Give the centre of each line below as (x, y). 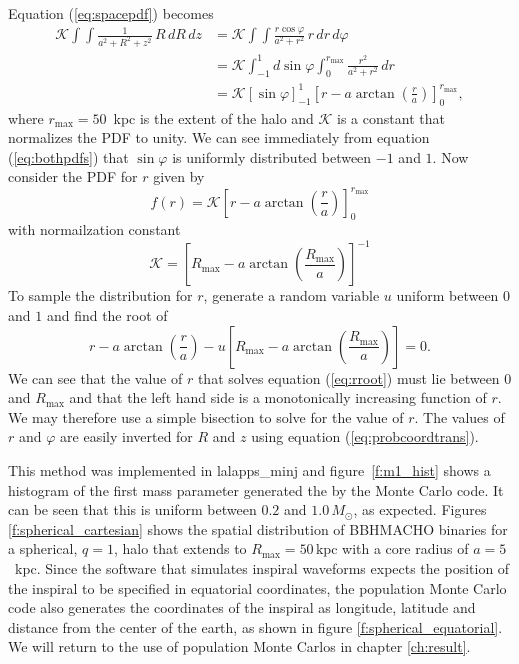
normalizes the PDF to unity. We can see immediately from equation (219, 137)
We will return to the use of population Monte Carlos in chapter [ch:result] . (239, 646)
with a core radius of (405, 548)
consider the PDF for (73, 176)
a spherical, (43, 548)
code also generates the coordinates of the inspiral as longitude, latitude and (242, 607)
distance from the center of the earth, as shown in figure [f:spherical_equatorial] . (255, 626)
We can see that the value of (95, 377)
